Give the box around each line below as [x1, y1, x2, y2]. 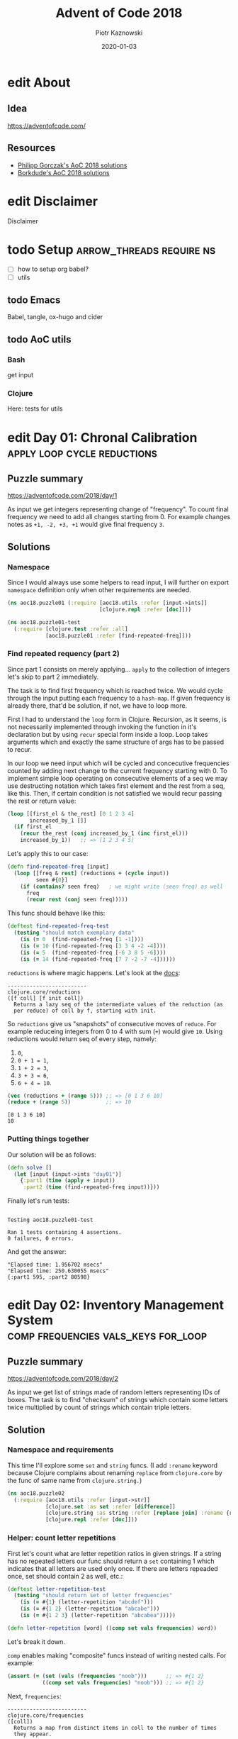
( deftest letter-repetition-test [7, 1585, 106, 1593]
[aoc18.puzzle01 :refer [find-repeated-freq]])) [45, 632, 192, 639]
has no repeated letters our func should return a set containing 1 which [7, 1557, 215, 1565]
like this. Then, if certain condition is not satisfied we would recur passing [7, 789, 222, 797]
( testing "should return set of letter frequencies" [13, 1592, 173, 1599]
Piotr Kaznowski [95, 28, 143, 37]
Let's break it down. [7, 1637, 65, 1646]
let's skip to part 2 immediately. [7, 672, 99, 681]
